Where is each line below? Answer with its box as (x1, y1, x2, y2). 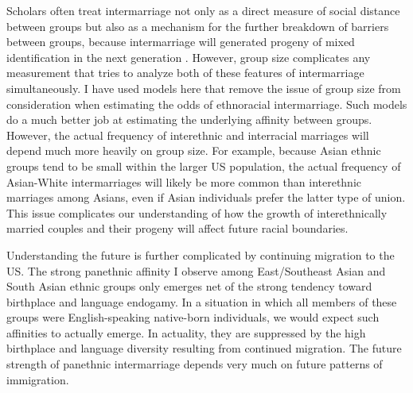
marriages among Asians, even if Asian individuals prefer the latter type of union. (6, 189, 406, 206)
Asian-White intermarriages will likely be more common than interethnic (6, 173, 362, 190)
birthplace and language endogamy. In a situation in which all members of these (6, 293, 397, 310)
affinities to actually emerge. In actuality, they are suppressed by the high (6, 324, 366, 341)
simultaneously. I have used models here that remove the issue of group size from (6, 79, 401, 96)
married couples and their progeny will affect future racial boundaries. (6, 220, 349, 237)
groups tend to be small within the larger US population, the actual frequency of (6, 157, 401, 174)
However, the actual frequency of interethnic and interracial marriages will (6, 126, 369, 143)
